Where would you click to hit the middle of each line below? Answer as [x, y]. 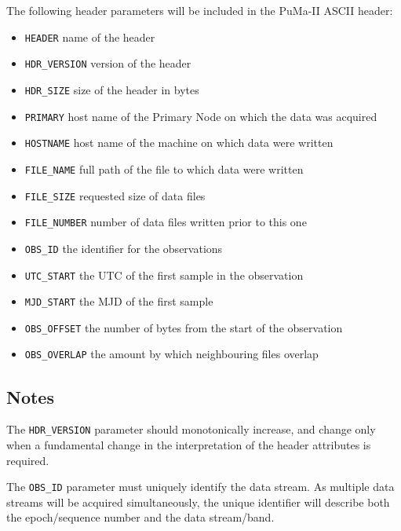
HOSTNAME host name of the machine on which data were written [179, 143]
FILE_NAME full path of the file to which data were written [164, 168]
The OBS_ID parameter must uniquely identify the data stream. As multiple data [200, 487]
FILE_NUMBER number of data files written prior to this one [166, 222]
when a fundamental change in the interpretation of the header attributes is [189, 444]
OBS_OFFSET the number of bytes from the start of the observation [184, 327]
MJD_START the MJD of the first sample [119, 301]
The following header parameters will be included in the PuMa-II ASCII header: [200, 10]
